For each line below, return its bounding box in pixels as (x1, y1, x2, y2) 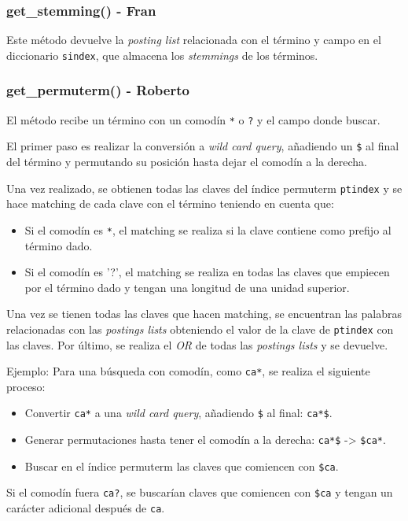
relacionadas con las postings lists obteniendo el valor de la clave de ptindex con (6, 320, 394, 337)
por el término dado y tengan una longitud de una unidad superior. (24, 279, 350, 295)
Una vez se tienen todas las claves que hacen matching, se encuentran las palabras (6, 305, 402, 322)
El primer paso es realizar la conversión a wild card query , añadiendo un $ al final (6, 138, 399, 154)
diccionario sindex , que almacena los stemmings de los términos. (6, 46, 318, 63)
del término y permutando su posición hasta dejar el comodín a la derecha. (6, 153, 367, 169)
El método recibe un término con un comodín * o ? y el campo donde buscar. (6, 111, 380, 127)
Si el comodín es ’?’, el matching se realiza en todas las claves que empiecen (24, 264, 390, 280)
